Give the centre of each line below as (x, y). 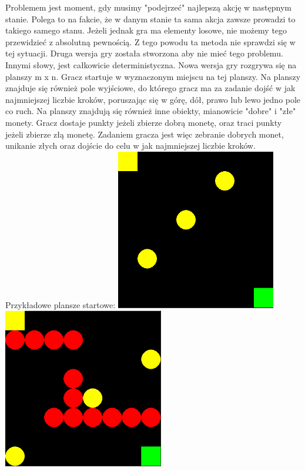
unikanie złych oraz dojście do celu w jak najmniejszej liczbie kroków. (131, 146)
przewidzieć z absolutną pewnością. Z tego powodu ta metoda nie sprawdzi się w (150, 41)
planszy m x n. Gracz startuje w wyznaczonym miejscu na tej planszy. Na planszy (153, 76)
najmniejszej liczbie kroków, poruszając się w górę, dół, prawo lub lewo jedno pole (153, 99)
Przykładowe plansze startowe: (61, 304)
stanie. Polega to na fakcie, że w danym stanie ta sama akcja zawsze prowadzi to (150, 19)
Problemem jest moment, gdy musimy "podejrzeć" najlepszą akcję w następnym (149, 7)
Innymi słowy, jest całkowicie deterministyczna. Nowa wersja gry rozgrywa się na (151, 64)
